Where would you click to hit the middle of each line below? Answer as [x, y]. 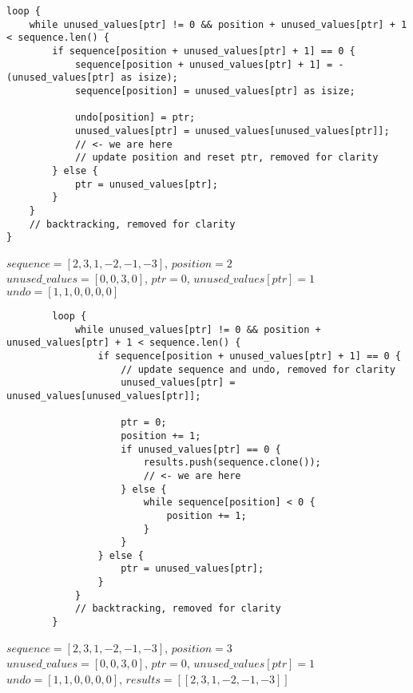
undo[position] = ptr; [135, 118]
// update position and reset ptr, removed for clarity [226, 158]
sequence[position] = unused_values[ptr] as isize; [215, 91]
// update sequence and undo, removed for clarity [258, 369]
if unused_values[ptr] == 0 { [201, 449]
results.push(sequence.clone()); [232, 463]
